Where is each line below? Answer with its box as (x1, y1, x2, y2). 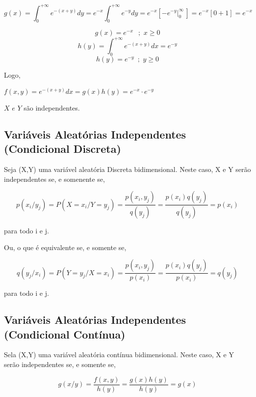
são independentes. (24, 102, 80, 113)
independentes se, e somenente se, (4, 173, 105, 184)
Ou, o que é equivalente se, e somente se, (4, 242, 127, 252)
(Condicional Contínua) (4, 326, 126, 341)
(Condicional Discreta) (4, 141, 121, 156)
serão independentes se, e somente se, (4, 359, 116, 369)
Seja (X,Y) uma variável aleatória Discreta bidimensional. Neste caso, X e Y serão (4, 164, 251, 174)
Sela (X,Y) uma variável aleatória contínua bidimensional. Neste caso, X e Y (4, 349, 234, 360)
